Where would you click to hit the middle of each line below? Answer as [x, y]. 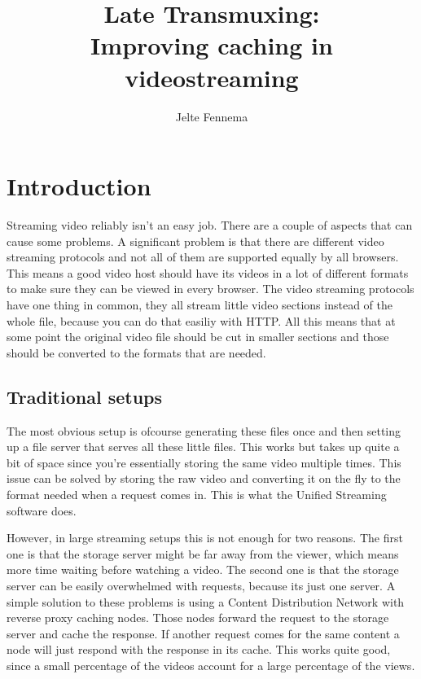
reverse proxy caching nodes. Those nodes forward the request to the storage [198, 618]
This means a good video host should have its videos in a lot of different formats [208, 272]
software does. [42, 510]
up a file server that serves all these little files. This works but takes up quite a [203, 447]
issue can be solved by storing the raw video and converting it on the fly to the [204, 478]
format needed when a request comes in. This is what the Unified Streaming [197, 494]
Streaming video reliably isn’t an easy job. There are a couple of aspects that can [210, 225]
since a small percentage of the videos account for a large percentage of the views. [211, 665]
